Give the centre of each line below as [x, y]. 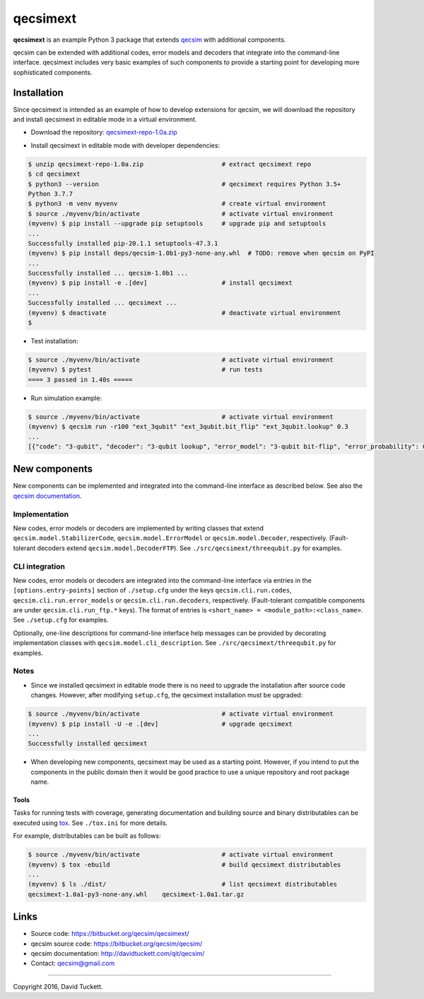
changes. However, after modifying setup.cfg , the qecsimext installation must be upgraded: [167, 695]
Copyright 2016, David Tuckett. [58, 986]
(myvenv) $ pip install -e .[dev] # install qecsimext [160, 283]
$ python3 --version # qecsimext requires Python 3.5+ [184, 184]
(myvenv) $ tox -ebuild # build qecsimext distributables [184, 864]
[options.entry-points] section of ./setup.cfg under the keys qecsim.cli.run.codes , [153, 590]
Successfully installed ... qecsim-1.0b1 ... [108, 273]
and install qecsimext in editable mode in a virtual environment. [105, 120]
